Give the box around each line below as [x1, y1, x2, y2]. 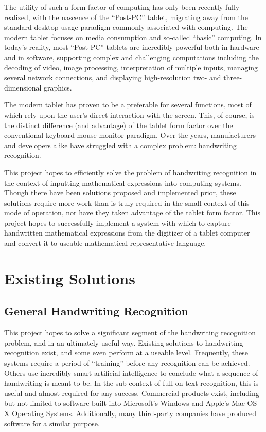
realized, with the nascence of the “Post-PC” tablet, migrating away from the [4, 11, 248, 22]
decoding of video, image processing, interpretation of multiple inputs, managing [4, 62, 258, 73]
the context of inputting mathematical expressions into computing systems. [4, 177, 241, 188]
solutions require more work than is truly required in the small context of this [4, 197, 250, 208]
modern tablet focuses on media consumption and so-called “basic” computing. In [4, 31, 262, 42]
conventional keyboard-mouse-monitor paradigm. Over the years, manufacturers [4, 130, 256, 140]
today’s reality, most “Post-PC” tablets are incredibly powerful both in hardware [4, 42, 259, 52]
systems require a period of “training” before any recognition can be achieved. [4, 357, 250, 368]
